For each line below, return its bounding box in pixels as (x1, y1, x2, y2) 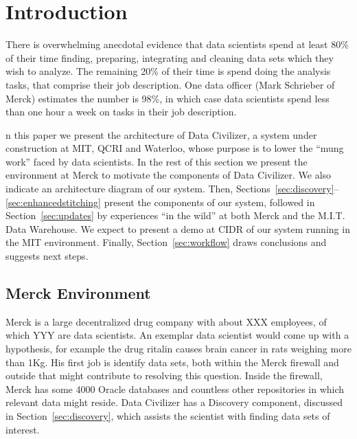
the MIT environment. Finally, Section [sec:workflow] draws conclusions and (5, 235, 327, 249)
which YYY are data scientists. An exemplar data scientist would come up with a (5, 328, 349, 342)
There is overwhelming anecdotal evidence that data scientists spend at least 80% (5, 37, 349, 52)
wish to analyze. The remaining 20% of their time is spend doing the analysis (5, 64, 331, 78)
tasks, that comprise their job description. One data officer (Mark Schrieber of (5, 77, 335, 91)
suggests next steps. (5, 249, 89, 263)
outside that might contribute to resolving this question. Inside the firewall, (5, 368, 323, 383)
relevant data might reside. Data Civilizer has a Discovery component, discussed (5, 395, 343, 409)
